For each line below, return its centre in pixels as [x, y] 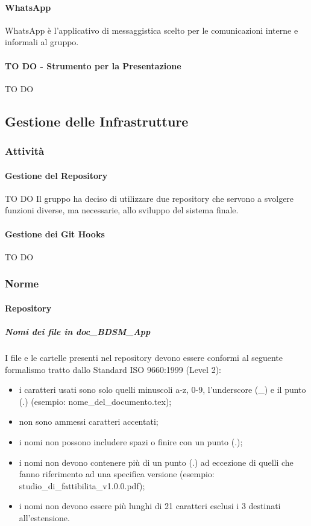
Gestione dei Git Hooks [55, 233]
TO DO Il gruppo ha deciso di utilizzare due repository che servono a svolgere [149, 198]
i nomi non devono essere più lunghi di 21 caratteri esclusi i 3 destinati [150, 506]
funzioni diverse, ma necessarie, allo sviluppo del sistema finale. [122, 210]
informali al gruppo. [42, 42]
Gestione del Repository [56, 175]
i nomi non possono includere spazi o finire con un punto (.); [131, 441]
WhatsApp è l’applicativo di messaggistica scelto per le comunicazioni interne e [152, 30]
